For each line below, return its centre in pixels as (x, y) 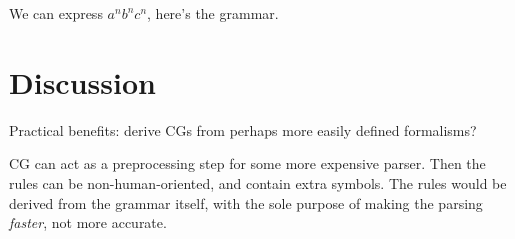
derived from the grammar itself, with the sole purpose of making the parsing (246, 202)
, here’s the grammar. (213, 13)
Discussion (82, 81)
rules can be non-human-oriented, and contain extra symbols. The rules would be (258, 182)
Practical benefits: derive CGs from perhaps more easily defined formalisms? (243, 129)
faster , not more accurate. (88, 222)
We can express (56, 13)
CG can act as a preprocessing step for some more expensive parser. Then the (247, 163)
